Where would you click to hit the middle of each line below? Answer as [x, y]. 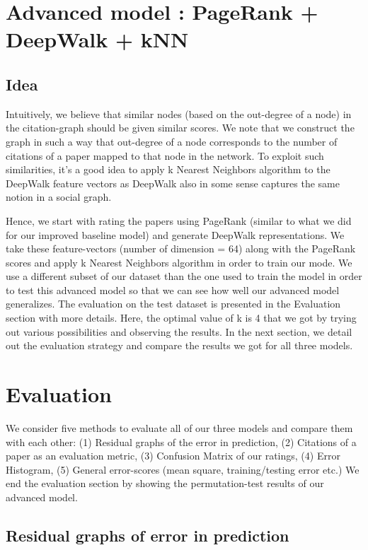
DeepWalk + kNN [97, 39]
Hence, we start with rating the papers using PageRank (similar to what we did [179, 220]
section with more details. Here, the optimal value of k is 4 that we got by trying [181, 318]
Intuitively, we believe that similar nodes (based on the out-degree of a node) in [179, 113]
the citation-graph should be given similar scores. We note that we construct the [180, 128]
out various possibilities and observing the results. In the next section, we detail [179, 331]
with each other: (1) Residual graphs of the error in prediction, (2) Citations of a [181, 441]
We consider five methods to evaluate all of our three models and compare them [179, 427]
